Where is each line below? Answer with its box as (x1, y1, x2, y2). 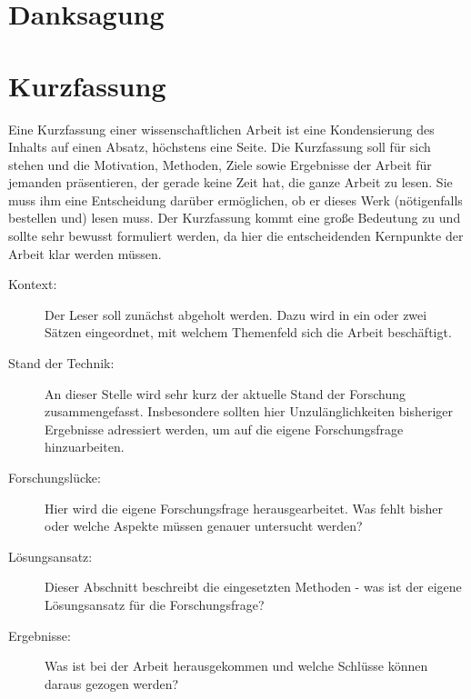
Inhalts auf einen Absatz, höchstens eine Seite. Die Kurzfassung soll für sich (8, 137, 431, 156)
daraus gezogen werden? (45, 674, 179, 693)
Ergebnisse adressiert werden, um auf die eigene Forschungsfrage (45, 419, 404, 438)
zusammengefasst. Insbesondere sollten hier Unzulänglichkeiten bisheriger (45, 402, 454, 421)
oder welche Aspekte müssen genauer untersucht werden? (45, 516, 363, 535)
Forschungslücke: (8, 468, 101, 486)
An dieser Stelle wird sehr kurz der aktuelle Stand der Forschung (45, 384, 406, 403)
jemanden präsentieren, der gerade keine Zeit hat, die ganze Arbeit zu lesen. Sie (8, 173, 453, 192)
